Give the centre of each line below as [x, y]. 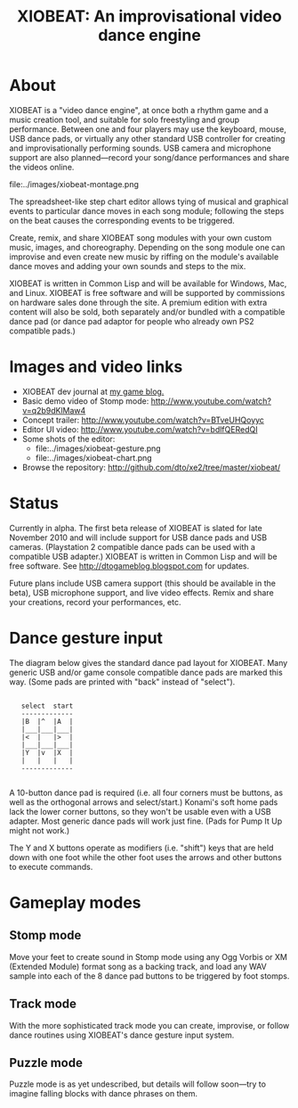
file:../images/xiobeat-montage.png [74, 184]
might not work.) [40, 830]
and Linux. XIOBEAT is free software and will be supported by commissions [147, 292]
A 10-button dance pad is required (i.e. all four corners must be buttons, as [146, 792]
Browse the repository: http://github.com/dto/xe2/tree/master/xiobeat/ [151, 467]
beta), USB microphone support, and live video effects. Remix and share [141, 592]
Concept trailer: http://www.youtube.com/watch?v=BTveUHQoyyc [143, 420]
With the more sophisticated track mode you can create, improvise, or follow [149, 1025]
